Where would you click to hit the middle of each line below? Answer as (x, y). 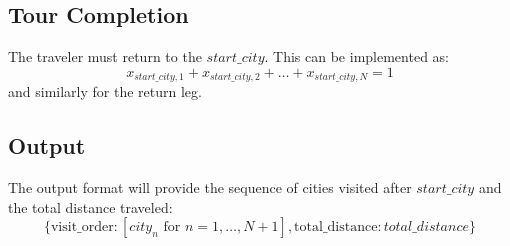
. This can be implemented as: (356, 56)
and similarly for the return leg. (105, 91)
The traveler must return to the (105, 56)
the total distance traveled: (90, 206)
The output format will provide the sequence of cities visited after (210, 187)
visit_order (82, 227)
